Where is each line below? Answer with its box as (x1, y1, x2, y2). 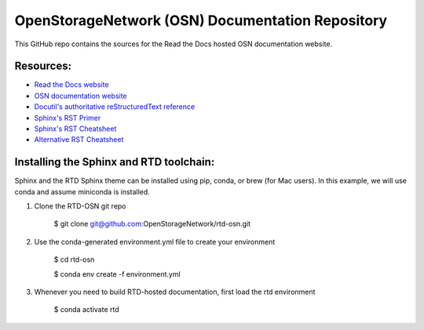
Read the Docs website (34, 80, 109, 89)
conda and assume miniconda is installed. (14, 187, 151, 196)
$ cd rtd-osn (53, 255, 95, 264)
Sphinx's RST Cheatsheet (34, 124, 117, 133)
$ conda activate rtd (53, 305, 119, 314)
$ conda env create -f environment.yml (53, 269, 181, 278)
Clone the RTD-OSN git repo (34, 201, 126, 211)
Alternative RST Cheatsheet (34, 135, 124, 144)
